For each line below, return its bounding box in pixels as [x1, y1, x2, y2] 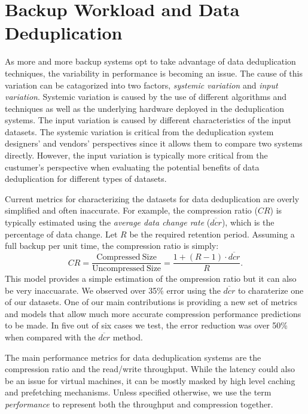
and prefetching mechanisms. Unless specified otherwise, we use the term [5, 386, 272, 398]
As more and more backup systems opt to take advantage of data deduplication [5, 55, 296, 68]
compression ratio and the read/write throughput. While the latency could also [5, 363, 295, 375]
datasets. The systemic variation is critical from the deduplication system [5, 125, 274, 138]
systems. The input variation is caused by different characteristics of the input [5, 114, 292, 126]
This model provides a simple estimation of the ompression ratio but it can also [5, 272, 297, 285]
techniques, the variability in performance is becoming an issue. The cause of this [5, 66, 303, 79]
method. [112, 331, 143, 343]
